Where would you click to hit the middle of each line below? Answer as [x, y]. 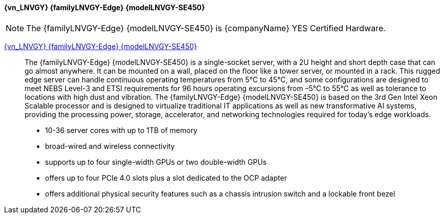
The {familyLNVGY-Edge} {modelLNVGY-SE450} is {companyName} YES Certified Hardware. [206, 28]
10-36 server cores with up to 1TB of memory [121, 130]
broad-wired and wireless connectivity [110, 146]
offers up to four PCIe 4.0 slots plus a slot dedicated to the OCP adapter [166, 178]
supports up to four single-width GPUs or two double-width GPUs [156, 162]
